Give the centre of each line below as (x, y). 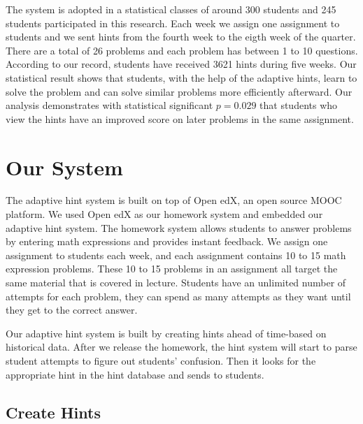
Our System (64, 167)
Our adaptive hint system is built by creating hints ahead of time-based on (166, 333)
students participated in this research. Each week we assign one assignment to (173, 23)
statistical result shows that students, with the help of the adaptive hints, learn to (181, 77)
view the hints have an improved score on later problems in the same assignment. (180, 118)
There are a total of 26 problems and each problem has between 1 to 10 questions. (182, 50)
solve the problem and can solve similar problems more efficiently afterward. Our (179, 91)
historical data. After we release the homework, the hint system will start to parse (181, 347)
